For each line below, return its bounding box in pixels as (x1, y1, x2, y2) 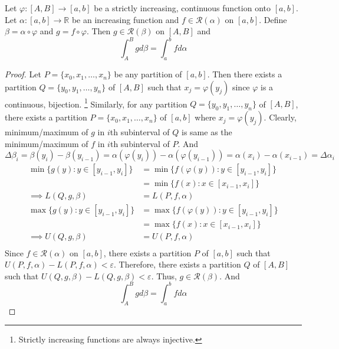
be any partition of (114, 68, 182, 80)
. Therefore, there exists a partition (113, 258, 241, 270)
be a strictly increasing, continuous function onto (94, 2, 271, 14)
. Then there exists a (207, 68, 282, 80)
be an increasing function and (71, 13, 179, 25)
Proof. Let (5, 68, 41, 80)
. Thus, (151, 269, 177, 282)
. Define (259, 13, 287, 25)
